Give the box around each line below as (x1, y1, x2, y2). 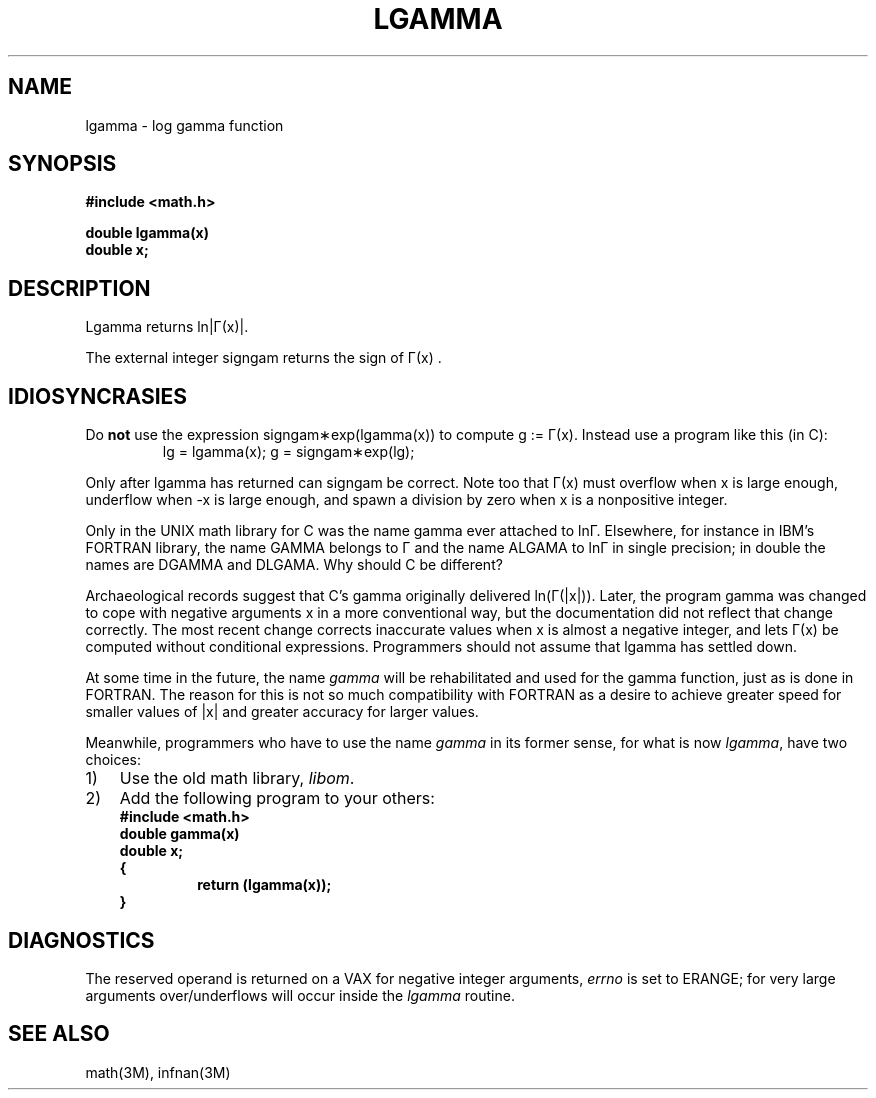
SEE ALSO (8, 1021, 110, 1047)
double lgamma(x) (85, 224, 209, 242)
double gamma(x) (119, 825, 240, 843)
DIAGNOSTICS (8, 927, 155, 953)
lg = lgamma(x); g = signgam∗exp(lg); (162, 443, 415, 461)
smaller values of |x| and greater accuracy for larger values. (85, 703, 479, 721)
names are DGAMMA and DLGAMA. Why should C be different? (85, 556, 503, 574)
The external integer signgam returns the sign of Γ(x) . (85, 349, 442, 367)
